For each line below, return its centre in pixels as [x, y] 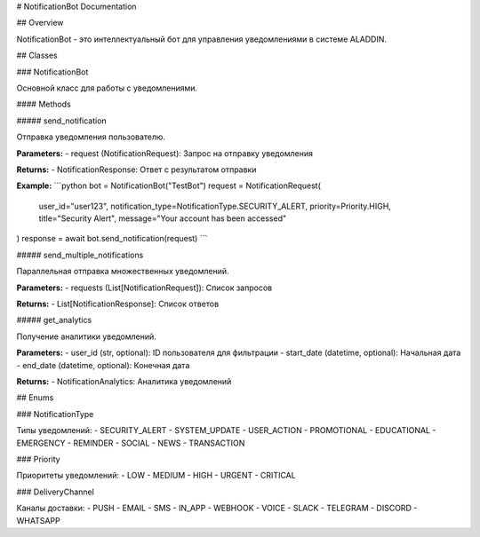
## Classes [37, 55]
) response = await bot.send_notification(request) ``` [112, 239]
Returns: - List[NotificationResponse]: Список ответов [118, 304]
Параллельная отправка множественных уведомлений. [123, 272]
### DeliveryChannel [56, 492]
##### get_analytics [54, 320]
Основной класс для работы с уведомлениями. [107, 88]
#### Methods [44, 104]
